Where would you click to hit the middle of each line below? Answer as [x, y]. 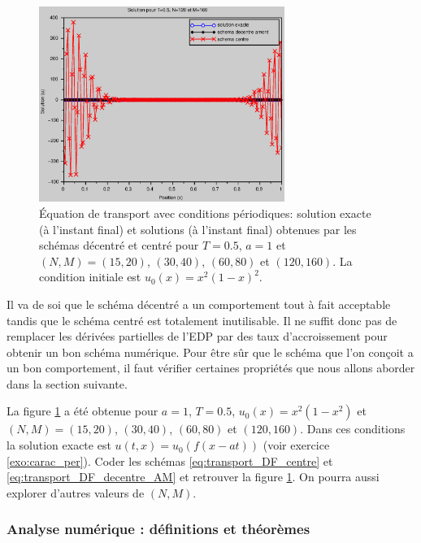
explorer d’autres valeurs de [76, 492]
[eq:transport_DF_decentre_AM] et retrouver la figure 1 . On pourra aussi [193, 477]
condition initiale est [90, 277]
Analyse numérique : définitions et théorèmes [158, 529]
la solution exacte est [59, 445]
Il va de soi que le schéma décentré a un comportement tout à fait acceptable [199, 304]
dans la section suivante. [67, 383]
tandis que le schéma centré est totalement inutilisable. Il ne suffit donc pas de [202, 320]
